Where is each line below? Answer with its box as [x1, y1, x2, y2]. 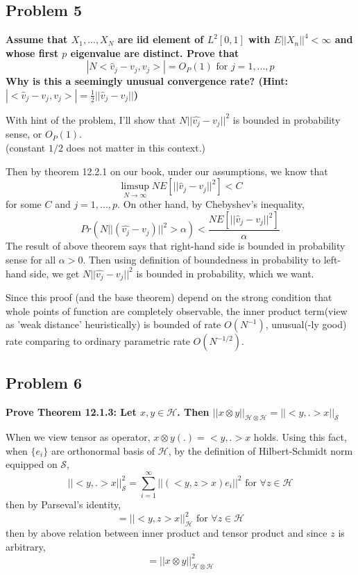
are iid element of [117, 32, 204, 47]
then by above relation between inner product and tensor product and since [6, 526, 327, 540]
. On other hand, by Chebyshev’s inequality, [117, 197, 305, 211]
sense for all [6, 252, 56, 267]
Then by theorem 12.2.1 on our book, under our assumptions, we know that [6, 163, 328, 178]
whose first [6, 45, 58, 60]
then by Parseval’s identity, [6, 497, 121, 512]
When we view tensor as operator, [6, 430, 151, 444]
